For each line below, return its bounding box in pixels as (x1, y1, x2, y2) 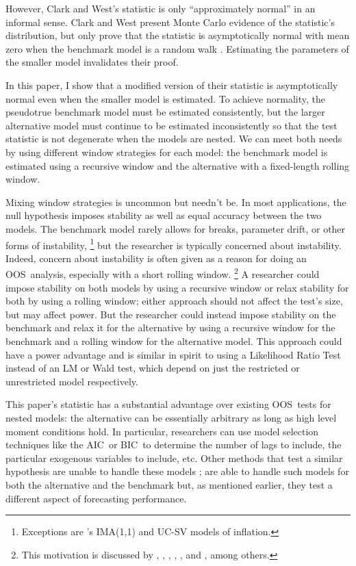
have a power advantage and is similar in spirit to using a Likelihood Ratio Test (5, 347, 341, 361)
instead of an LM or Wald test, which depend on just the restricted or (5, 361, 300, 375)
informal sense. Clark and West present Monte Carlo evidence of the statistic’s (5, 14, 335, 29)
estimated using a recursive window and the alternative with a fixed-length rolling (5, 158, 350, 172)
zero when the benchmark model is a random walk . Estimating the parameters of (5, 41, 349, 55)
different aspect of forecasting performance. (5, 491, 187, 505)
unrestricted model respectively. (5, 374, 138, 388)
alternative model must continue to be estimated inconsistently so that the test (5, 118, 338, 132)
